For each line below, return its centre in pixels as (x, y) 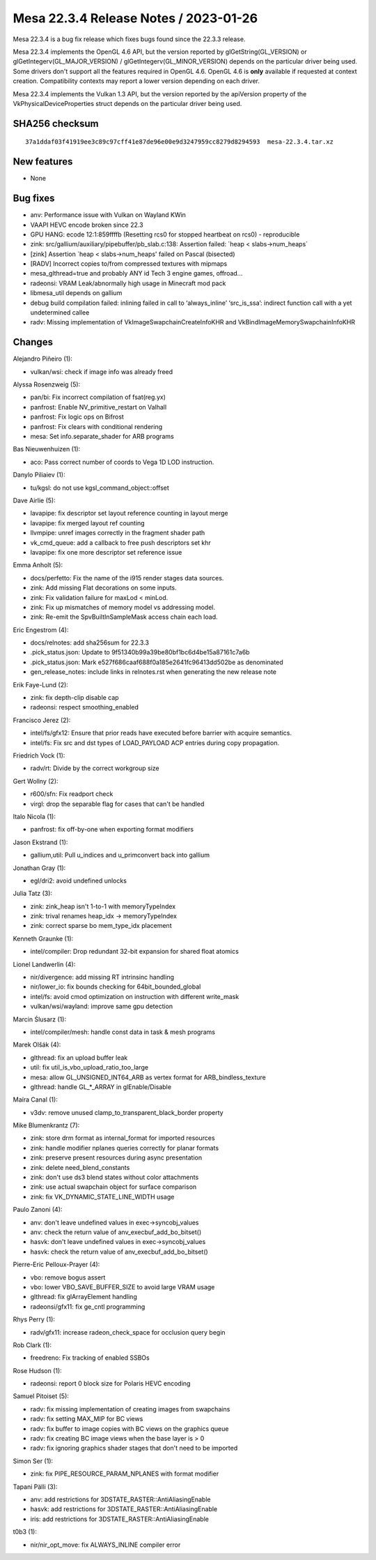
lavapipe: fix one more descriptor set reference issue (106, 552)
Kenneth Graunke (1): (43, 938)
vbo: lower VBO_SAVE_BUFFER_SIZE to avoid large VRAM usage (123, 1287)
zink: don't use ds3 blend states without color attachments (115, 1177)
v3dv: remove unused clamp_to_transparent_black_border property (127, 1112)
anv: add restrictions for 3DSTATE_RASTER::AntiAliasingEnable (120, 1499)
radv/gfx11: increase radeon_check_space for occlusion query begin (128, 1332)
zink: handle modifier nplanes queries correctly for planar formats (125, 1148)
